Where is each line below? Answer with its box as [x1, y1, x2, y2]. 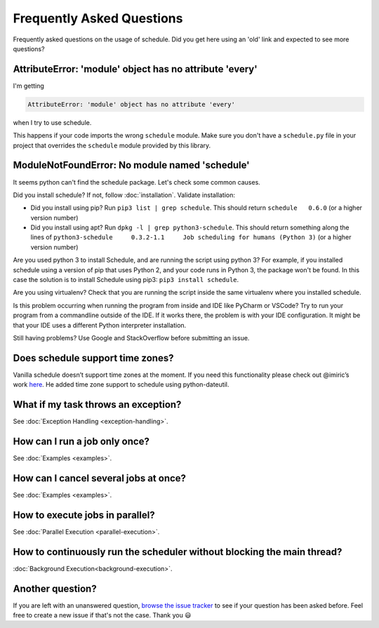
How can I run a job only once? [13, 435, 150, 447]
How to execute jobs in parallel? [13, 509, 155, 521]
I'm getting [13, 81, 45, 90]
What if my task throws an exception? [13, 399, 182, 410]
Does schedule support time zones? [13, 352, 174, 364]
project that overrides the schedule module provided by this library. [13, 141, 211, 149]
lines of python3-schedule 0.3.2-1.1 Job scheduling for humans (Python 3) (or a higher [30, 233, 352, 241]
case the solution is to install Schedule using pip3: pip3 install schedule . [13, 276, 239, 284]
